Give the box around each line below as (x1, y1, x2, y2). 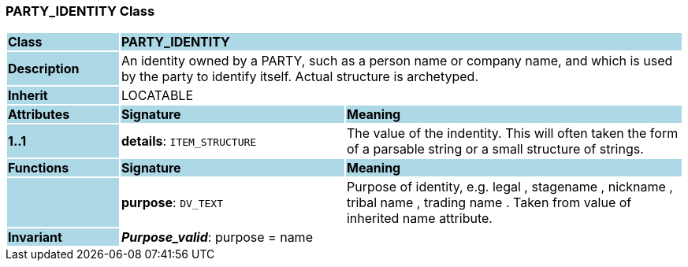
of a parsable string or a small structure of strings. (346, 141, 644, 158)
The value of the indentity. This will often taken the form (346, 125, 679, 142)
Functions (8, 160, 69, 176)
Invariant (8, 229, 62, 246)
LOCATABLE (121, 87, 194, 104)
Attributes (8, 106, 70, 123)
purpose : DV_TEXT (121, 195, 223, 211)
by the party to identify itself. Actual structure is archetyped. (121, 69, 478, 85)
